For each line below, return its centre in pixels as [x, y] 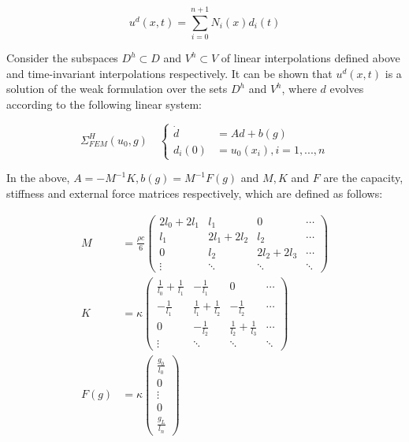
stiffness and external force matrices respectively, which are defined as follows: [195, 193]
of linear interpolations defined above [310, 58]
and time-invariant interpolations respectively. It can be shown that [169, 73]
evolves [347, 89]
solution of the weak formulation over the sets [117, 89]
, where [299, 89]
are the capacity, [363, 178]
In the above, [38, 178]
